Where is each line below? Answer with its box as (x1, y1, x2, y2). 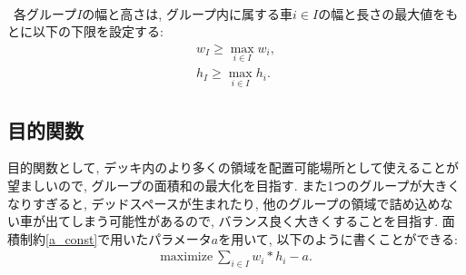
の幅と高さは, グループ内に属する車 (82, 4, 293, 23)
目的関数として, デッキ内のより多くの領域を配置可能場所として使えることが (7, 158, 460, 177)
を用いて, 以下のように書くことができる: (218, 229, 458, 248)
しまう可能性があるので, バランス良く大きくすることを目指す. (70, 211, 439, 231)
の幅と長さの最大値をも (318, 4, 459, 23)
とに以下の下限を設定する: (7, 22, 164, 41)
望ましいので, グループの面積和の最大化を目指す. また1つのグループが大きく (7, 176, 461, 195)
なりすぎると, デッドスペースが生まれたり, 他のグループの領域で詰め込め (7, 193, 441, 212)
